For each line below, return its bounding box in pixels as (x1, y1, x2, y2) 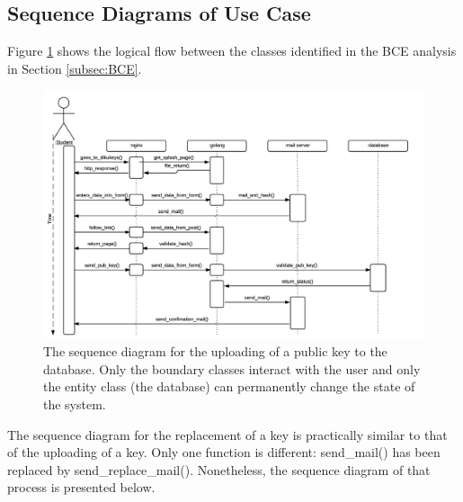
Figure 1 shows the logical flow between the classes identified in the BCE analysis (7, 41, 457, 60)
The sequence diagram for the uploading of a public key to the (43, 342, 387, 361)
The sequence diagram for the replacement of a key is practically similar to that (7, 425, 448, 444)
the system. (43, 394, 106, 413)
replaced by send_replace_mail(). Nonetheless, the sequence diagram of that (7, 460, 431, 479)
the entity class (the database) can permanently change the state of (43, 377, 415, 396)
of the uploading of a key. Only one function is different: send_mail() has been (7, 443, 441, 462)
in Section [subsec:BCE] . (7, 58, 142, 77)
